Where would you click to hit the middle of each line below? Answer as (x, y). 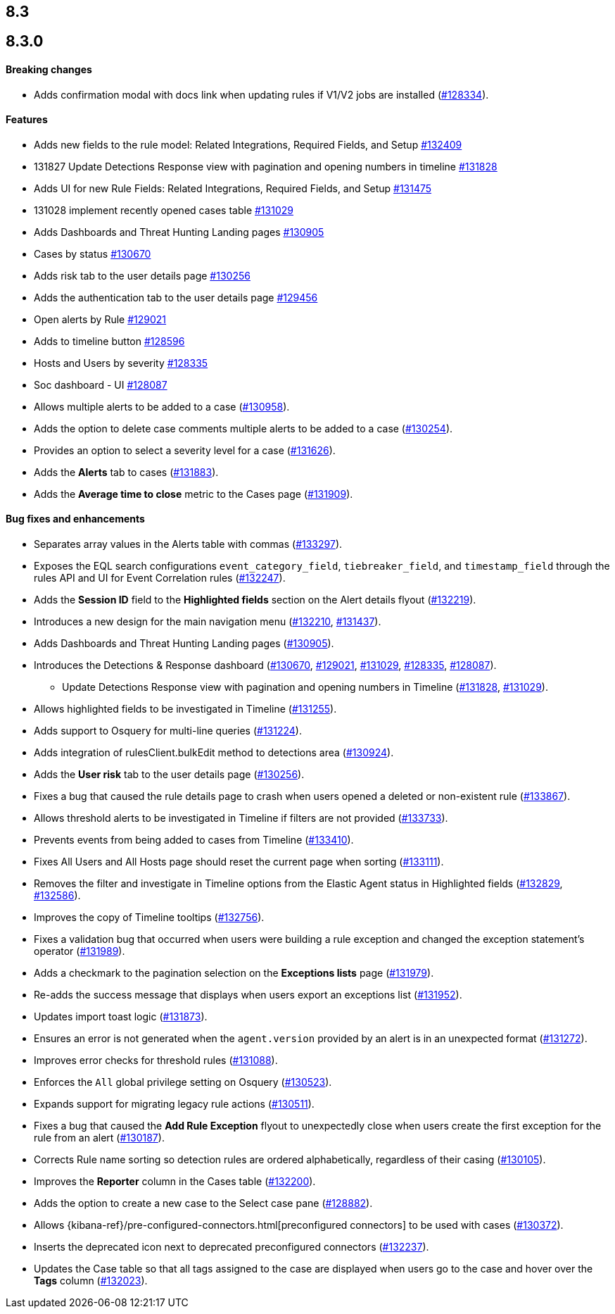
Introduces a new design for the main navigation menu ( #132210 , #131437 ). (208, 622)
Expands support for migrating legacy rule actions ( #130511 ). (174, 1104)
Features (27, 120)
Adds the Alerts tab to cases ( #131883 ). (126, 472)
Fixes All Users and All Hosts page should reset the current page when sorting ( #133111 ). (239, 862)
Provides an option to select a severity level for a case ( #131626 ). (185, 450)
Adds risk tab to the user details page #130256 (142, 275)
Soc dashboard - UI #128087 (101, 384)
